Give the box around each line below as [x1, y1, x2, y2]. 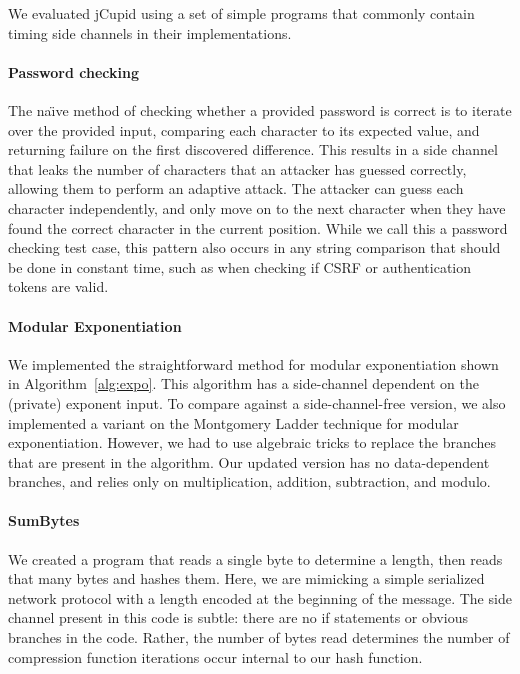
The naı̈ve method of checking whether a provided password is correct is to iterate [8, 99, 512, 120]
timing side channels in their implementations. [8, 22, 292, 43]
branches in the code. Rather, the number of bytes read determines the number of [8, 627, 510, 648]
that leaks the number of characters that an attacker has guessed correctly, [8, 158, 467, 179]
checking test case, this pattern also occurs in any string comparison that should [8, 237, 501, 258]
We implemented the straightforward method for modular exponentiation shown [8, 353, 499, 374]
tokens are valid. [8, 276, 109, 297]
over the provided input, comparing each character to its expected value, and [8, 119, 480, 140]
